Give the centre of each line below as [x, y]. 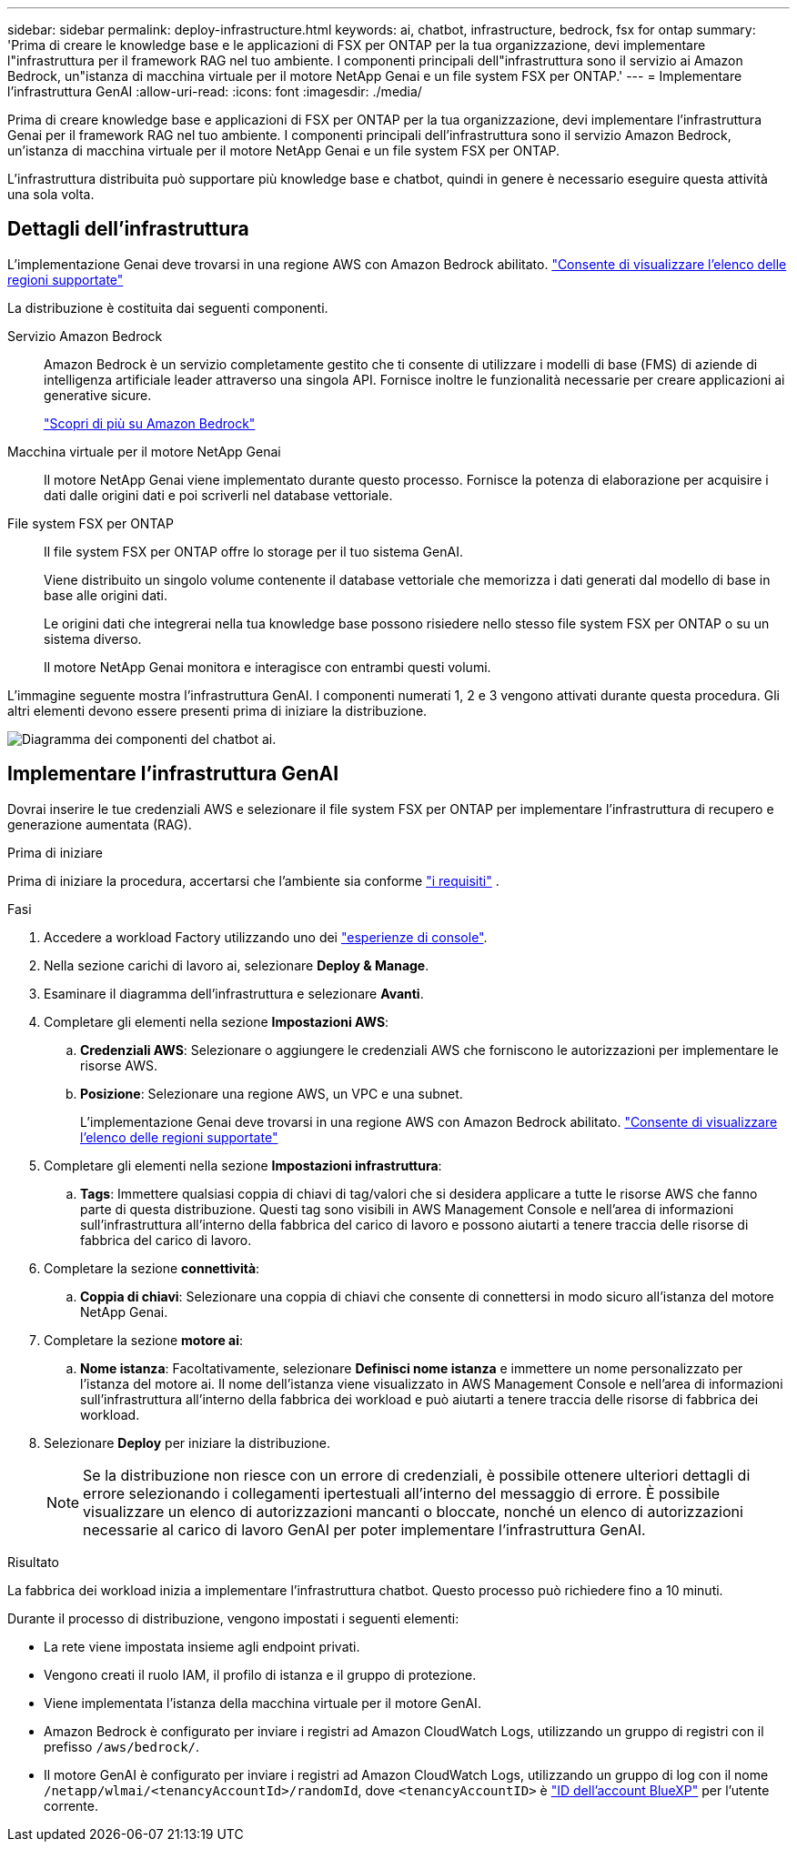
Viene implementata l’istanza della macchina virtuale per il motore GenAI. [262, 1703]
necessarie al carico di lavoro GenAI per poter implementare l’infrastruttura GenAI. [364, 1529]
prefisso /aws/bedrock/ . [122, 1746]
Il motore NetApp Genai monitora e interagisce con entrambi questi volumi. [267, 667]
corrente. [71, 1805]
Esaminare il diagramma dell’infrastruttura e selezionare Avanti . [234, 993]
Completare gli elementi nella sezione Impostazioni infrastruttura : [243, 1165]
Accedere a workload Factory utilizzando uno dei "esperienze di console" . [266, 937]
